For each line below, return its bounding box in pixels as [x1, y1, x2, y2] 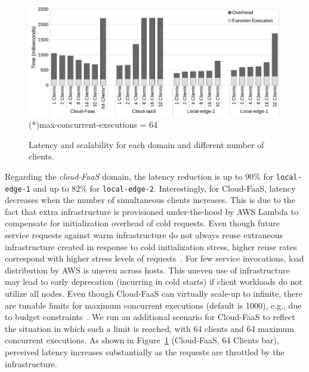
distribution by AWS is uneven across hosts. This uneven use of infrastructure [5, 263, 290, 276]
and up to [33, 182, 69, 194]
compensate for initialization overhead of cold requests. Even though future [5, 217, 280, 229]
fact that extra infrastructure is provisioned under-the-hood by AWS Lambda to [5, 205, 298, 217]
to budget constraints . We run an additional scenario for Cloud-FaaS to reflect [5, 310, 295, 323]
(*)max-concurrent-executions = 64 [29, 118, 157, 131]
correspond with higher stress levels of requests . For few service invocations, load [5, 252, 304, 265]
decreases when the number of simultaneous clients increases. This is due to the [5, 193, 295, 206]
